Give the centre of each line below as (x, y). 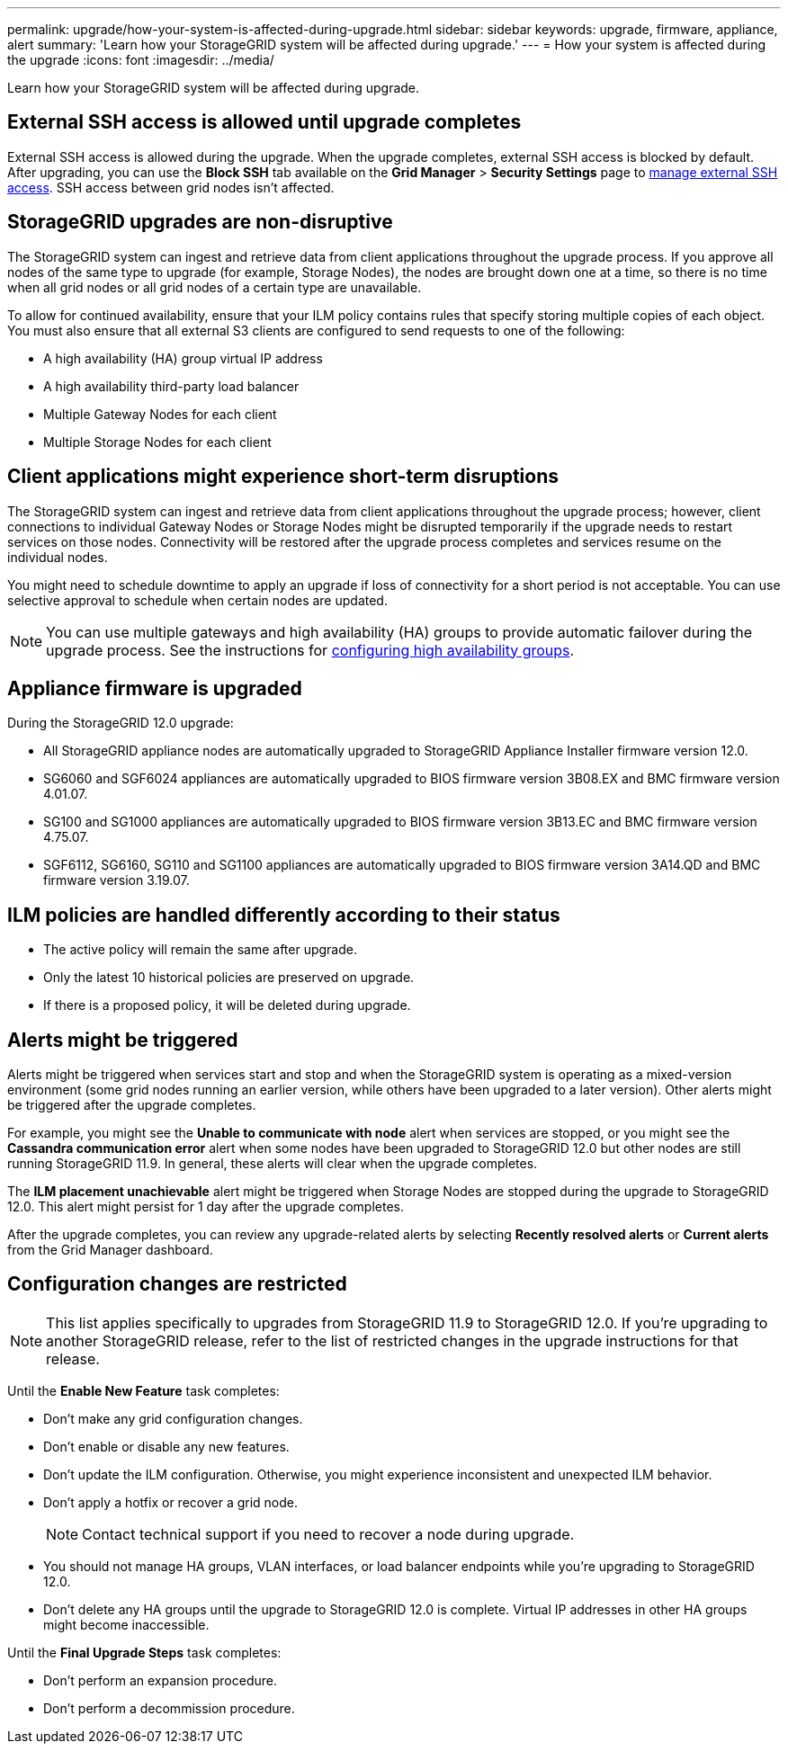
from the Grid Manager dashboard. (110, 1250)
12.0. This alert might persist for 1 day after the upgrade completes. (206, 1207)
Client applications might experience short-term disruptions (283, 477)
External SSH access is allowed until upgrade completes (264, 122)
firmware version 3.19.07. (116, 880)
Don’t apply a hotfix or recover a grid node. (171, 1502)
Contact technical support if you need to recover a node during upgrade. (328, 1534)
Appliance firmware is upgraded (155, 688)
